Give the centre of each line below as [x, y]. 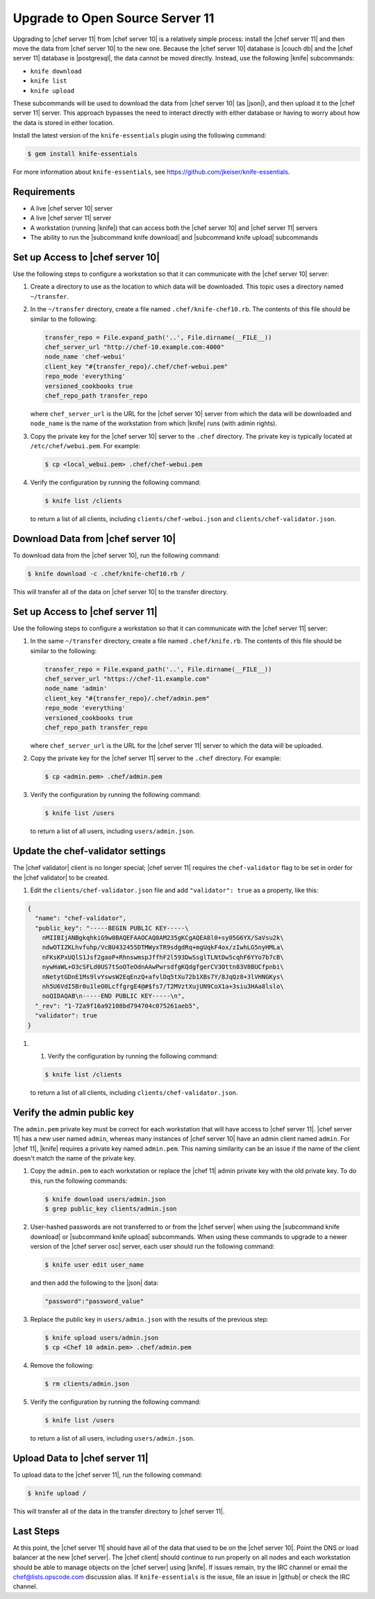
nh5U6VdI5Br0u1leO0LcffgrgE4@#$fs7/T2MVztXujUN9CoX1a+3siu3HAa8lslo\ [163, 986]
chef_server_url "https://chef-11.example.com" [127, 679]
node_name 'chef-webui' [85, 357]
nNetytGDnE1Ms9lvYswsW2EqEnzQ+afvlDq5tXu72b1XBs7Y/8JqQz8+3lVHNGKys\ [163, 977]
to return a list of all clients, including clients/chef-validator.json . [134, 1092]
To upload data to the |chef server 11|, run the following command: [108, 1475]
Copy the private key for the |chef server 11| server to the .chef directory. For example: [156, 758]
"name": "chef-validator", [81, 918]
